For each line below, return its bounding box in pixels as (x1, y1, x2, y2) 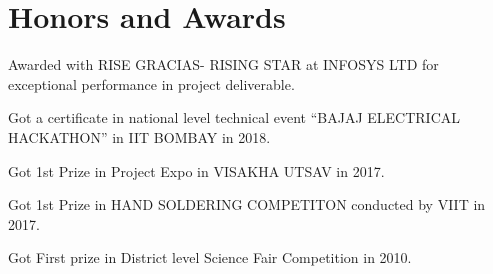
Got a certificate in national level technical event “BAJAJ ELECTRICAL (8, 107, 460, 128)
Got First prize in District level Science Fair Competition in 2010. (8, 247, 412, 268)
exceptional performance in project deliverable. (8, 73, 295, 94)
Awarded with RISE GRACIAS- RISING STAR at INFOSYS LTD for (8, 54, 439, 75)
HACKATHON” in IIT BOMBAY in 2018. (8, 126, 271, 147)
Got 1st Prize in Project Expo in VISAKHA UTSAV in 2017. (8, 160, 385, 181)
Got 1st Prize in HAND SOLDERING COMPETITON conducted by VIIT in (8, 194, 486, 215)
